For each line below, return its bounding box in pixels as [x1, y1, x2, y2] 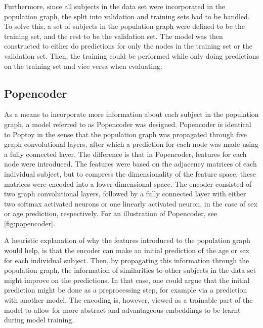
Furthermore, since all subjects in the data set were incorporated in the [4, 1, 226, 11]
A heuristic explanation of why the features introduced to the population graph [4, 235, 250, 245]
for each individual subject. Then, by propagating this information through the [4, 255, 249, 265]
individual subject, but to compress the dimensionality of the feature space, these [4, 168, 256, 179]
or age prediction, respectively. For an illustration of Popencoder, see [4, 208, 217, 219]
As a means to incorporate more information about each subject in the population [4, 109, 259, 119]
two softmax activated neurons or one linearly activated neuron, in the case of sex [4, 198, 257, 209]
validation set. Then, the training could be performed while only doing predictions [4, 50, 259, 61]
